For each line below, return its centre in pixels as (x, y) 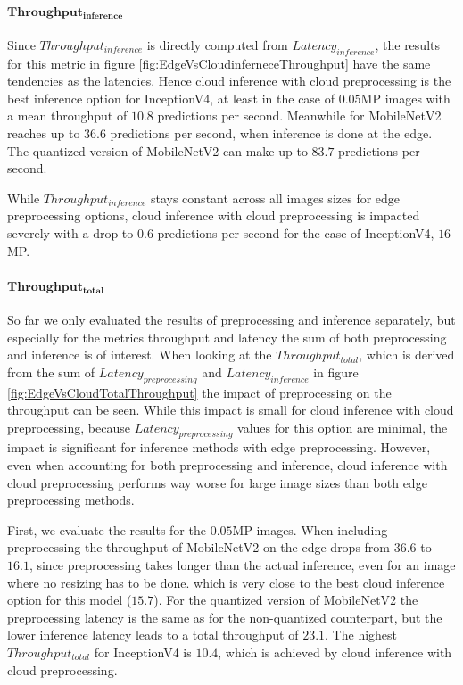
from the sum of (51, 371)
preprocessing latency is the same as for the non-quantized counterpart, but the (225, 617)
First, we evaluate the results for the (107, 529)
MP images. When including (310, 529)
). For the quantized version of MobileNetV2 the (286, 600)
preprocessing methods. (71, 500)
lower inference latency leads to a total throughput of (153, 635)
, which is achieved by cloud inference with (335, 652)
